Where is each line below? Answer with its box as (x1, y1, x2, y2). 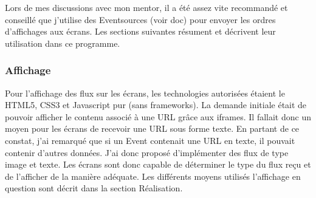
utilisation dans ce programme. (5, 36, 120, 49)
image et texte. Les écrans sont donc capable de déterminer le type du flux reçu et (5, 158, 311, 171)
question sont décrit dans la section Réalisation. (5, 182, 183, 194)
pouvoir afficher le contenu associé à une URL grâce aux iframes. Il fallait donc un (5, 110, 311, 123)
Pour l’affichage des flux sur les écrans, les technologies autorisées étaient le (5, 86, 285, 99)
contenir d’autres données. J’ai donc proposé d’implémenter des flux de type (5, 146, 289, 159)
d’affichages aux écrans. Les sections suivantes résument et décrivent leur (5, 25, 276, 38)
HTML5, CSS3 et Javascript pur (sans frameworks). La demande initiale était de (5, 98, 307, 111)
